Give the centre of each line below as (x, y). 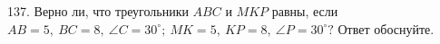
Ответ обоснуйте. (386, 28)
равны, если (305, 11)
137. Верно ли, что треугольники (98, 11)
